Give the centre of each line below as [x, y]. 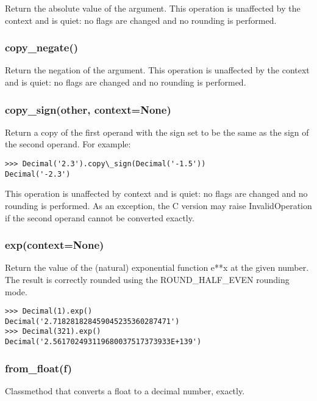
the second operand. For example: [68, 144]
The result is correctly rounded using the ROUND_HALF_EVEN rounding [147, 279]
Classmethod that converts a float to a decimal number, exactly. [125, 390]
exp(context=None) [55, 245]
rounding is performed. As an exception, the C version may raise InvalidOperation [158, 205]
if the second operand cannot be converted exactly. [100, 217]
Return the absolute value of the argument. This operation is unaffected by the [153, 8]
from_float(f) [39, 368]
